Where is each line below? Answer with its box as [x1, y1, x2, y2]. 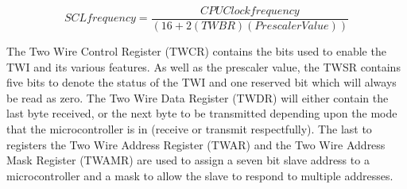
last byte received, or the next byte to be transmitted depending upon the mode [6, 105, 397, 121]
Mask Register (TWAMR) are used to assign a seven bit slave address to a [6, 152, 370, 168]
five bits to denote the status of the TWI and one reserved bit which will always [6, 74, 397, 91]
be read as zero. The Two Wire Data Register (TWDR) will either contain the [6, 89, 389, 106]
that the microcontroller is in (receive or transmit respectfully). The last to [6, 121, 372, 137]
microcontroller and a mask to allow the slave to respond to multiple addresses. [6, 167, 393, 183]
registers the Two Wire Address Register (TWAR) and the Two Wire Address [6, 136, 386, 152]
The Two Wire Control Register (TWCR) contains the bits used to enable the [6, 43, 386, 60]
